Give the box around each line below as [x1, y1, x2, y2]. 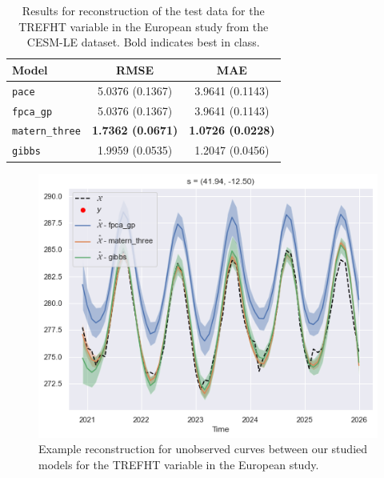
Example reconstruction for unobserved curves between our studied [38, 440, 368, 457]
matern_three [12, 126, 81, 138]
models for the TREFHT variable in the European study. [38, 456, 319, 473]
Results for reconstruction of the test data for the [22, 2, 265, 18]
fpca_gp [12, 106, 53, 118]
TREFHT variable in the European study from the [18, 18, 269, 34]
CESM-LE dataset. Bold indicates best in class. [26, 34, 260, 50]
